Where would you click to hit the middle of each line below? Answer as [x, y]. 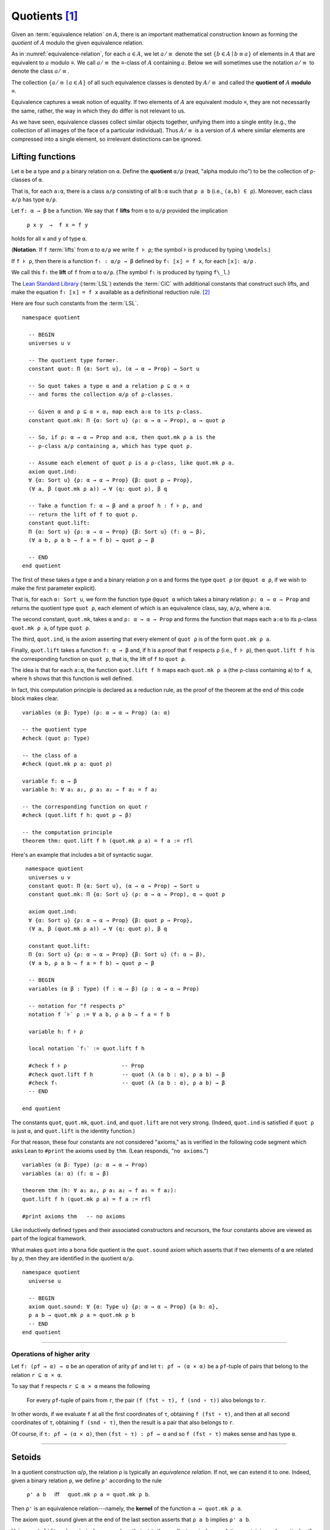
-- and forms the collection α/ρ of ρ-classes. [101, 394]
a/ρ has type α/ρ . [34, 200]
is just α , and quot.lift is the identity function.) [73, 1131]
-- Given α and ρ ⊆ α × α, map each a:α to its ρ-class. [116, 412]
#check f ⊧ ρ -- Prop [86, 1066]
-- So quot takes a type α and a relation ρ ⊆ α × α [109, 386]
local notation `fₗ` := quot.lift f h [86, 1049]
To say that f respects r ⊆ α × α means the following [81, 1386]
